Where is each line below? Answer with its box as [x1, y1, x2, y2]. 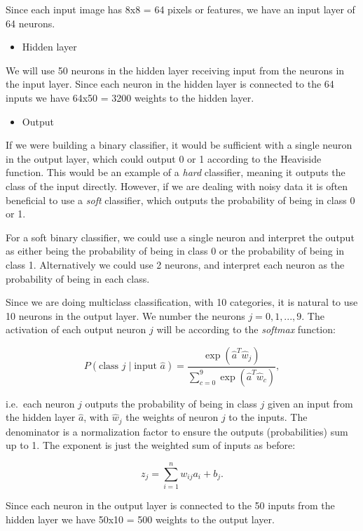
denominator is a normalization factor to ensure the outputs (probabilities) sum [6, 424, 348, 438]
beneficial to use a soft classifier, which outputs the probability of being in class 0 [6, 192, 355, 207]
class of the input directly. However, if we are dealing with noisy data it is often [6, 178, 348, 193]
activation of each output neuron [6, 322, 146, 337]
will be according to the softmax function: [156, 322, 336, 337]
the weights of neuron [125, 410, 219, 424]
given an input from [267, 396, 353, 410]
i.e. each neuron [6, 396, 75, 410]
